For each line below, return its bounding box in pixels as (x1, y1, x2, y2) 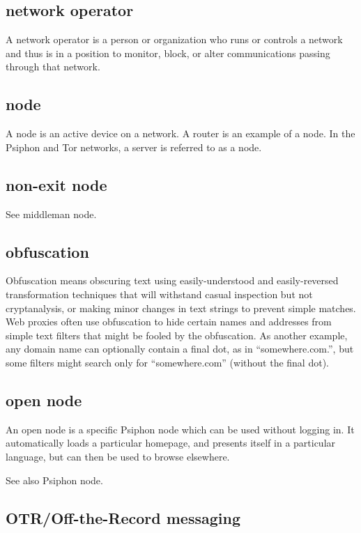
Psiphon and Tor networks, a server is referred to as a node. (6, 139, 262, 154)
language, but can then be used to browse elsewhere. (6, 449, 230, 463)
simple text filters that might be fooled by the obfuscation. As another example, (6, 327, 348, 342)
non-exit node (6, 173, 107, 195)
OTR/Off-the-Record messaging (6, 507, 241, 528)
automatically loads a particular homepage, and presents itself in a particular (6, 435, 336, 450)
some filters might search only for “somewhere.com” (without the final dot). (6, 355, 329, 369)
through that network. (6, 59, 100, 74)
